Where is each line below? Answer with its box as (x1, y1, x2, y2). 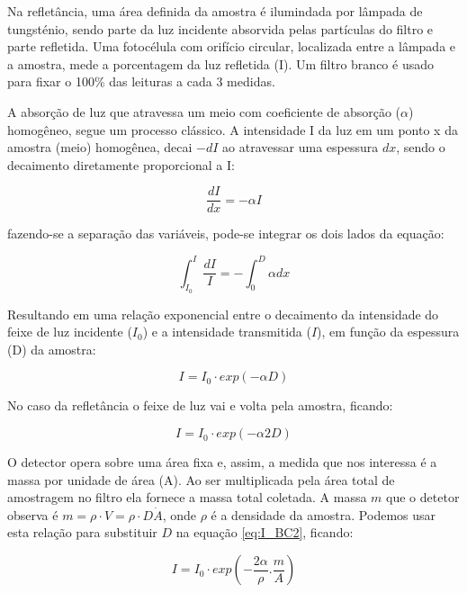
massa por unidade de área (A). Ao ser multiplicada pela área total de (7, 470, 395, 489)
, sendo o (396, 138, 445, 157)
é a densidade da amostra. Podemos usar (211, 505, 436, 524)
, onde (162, 505, 196, 524)
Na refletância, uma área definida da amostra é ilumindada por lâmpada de (7, 2, 423, 20)
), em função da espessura (317, 322, 460, 341)
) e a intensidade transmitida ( (142, 322, 311, 341)
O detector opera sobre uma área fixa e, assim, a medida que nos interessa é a (7, 453, 437, 472)
